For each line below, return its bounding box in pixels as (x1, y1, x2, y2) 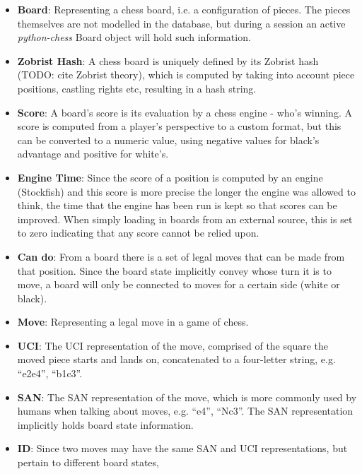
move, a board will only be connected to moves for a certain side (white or (17, 277, 340, 292)
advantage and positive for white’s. (17, 146, 169, 161)
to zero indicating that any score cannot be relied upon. (17, 225, 259, 240)
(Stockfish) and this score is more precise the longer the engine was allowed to (17, 184, 356, 199)
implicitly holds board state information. (17, 417, 194, 432)
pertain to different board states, (17, 455, 159, 470)
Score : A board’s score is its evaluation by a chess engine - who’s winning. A (17, 105, 352, 119)
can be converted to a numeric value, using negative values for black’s (17, 132, 320, 147)
